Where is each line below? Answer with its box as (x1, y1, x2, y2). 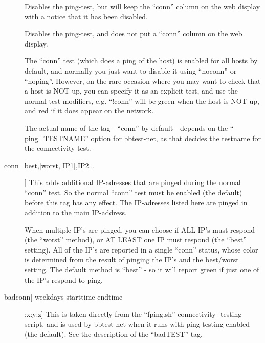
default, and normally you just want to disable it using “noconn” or (25, 65, 237, 76)
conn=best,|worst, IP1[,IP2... (4, 159, 95, 170)
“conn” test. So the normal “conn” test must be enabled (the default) (25, 187, 242, 197)
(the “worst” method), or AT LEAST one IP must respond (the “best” (25, 234, 247, 245)
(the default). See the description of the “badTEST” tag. (25, 329, 203, 339)
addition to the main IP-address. (25, 207, 127, 218)
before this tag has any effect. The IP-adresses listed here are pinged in (25, 197, 248, 208)
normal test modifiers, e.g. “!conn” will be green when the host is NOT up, (25, 95, 259, 106)
